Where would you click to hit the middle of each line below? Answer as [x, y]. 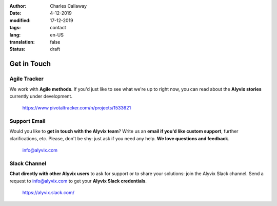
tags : [15, 28]
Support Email [27, 121]
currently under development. [41, 96]
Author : [18, 6]
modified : [20, 20]
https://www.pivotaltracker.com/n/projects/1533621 [77, 108]
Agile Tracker [26, 79]
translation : [22, 42]
